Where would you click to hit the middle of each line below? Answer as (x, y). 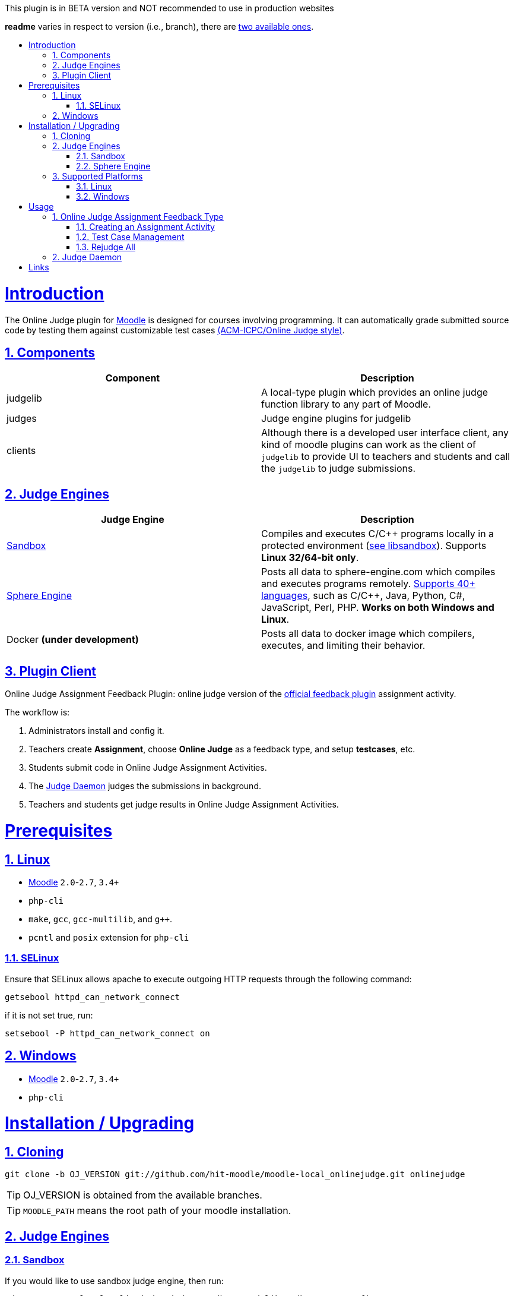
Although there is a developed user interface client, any (385, 433)
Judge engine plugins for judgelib (336, 419)
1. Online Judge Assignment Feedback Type (138, 217)
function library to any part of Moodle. (346, 404)
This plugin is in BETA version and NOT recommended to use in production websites (169, 8)
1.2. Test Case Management (130, 237)
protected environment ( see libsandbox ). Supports (374, 546)
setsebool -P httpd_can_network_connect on (107, 1033)
